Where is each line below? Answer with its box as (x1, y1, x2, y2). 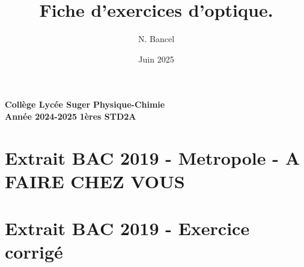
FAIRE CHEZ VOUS (5, 168, 185, 193)
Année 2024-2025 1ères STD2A (5, 109, 136, 122)
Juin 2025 (138, 52, 174, 65)
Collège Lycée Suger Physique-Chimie (5, 98, 165, 111)
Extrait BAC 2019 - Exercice (5, 216, 250, 241)
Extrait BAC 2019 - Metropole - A (5, 145, 300, 170)
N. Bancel (138, 32, 175, 45)
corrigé (5, 239, 63, 264)
